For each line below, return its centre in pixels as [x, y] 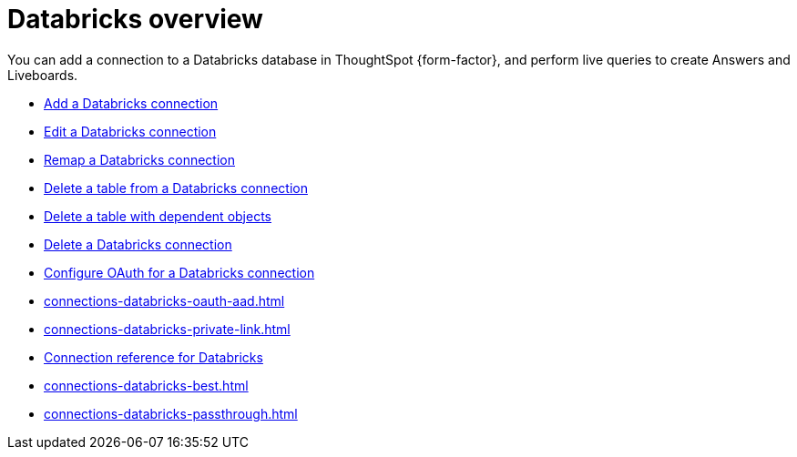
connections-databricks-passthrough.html [171, 413]
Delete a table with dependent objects [158, 216]
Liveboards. [43, 75]
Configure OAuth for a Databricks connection [179, 272]
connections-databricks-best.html [146, 385]
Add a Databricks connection [131, 103]
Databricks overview [135, 19]
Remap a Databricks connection [139, 159]
